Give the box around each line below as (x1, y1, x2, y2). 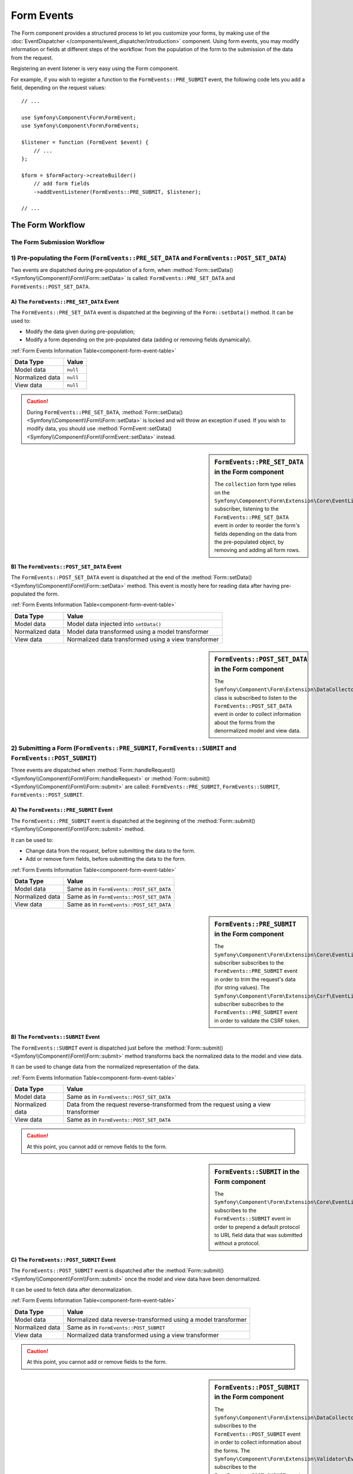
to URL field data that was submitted (214, 1231, 303, 1238)
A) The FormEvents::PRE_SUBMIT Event (11, 807, 113, 814)
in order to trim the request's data (214, 976, 296, 983)
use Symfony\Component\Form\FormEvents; (21, 123, 139, 129)
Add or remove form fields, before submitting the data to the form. (25, 856, 187, 863)
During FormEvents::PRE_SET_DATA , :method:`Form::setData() (26, 409, 183, 416)
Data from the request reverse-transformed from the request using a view (66, 1100, 271, 1108)
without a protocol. (214, 1240, 260, 1247)
